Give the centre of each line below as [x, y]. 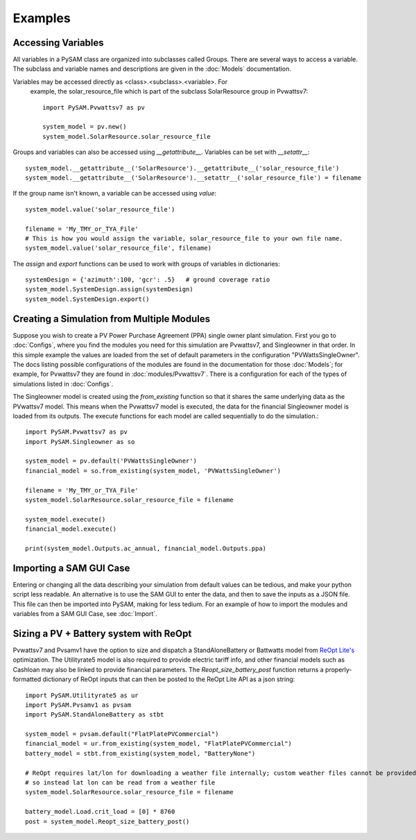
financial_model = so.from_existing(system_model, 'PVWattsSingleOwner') [153, 471]
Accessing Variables [58, 43]
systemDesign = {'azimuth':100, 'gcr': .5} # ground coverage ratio [148, 280]
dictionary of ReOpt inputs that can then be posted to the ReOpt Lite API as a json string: [169, 679]
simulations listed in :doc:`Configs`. [63, 384]
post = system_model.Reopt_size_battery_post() [107, 821]
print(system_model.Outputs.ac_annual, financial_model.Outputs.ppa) [146, 548]
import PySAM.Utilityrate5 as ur [82, 695]
